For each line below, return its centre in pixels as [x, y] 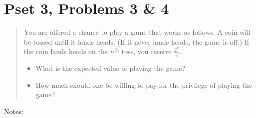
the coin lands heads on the [66, 51]
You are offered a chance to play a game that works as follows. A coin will [137, 32]
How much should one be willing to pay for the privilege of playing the [144, 85]
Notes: [14, 111]
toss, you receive [146, 51]
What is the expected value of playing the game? [111, 68]
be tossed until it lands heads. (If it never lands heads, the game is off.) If [136, 41]
